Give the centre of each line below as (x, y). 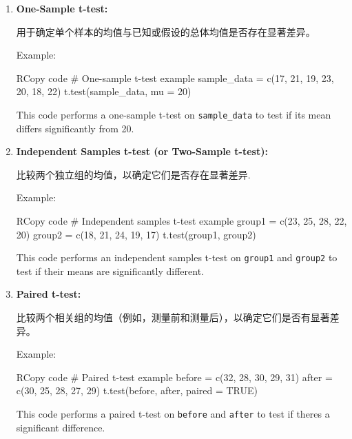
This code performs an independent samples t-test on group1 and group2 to (177, 257)
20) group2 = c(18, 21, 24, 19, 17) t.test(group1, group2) (136, 234)
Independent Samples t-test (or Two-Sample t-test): (142, 151)
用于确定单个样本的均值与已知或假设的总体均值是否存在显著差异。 (166, 31)
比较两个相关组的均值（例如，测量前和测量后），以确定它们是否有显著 (173, 317)
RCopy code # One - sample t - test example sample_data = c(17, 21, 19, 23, (175, 78)
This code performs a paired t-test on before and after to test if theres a (173, 414)
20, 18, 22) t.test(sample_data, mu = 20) (104, 91)
